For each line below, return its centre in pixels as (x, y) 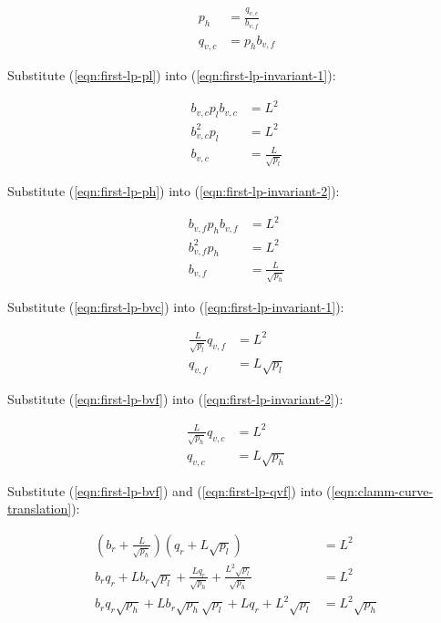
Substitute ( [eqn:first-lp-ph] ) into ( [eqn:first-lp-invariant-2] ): (174, 191)
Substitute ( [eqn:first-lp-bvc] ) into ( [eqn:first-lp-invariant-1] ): (176, 306)
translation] (40, 509)
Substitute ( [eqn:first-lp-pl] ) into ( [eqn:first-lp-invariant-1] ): (172, 75)
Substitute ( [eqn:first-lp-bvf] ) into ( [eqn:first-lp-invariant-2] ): (175, 398)
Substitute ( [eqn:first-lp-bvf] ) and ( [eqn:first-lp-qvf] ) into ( (169, 490)
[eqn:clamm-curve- (382, 490)
